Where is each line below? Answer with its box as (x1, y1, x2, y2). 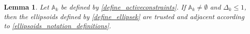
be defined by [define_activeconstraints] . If (61, 2, 186, 11)
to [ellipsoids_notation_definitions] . (4, 21, 111, 31)
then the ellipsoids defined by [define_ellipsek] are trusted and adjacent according (4, 11, 245, 21)
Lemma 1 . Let (4, 2, 49, 11)
